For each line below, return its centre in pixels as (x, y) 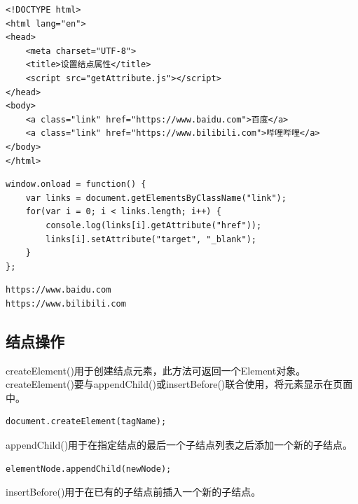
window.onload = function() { (76, 184)
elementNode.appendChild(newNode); (89, 469)
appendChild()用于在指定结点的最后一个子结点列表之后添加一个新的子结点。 (179, 445)
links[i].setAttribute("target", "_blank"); (151, 239)
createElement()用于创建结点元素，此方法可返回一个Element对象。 (156, 370)
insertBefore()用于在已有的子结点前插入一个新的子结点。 (133, 492)
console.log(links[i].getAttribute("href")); (154, 225)
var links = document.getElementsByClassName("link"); (156, 198)
